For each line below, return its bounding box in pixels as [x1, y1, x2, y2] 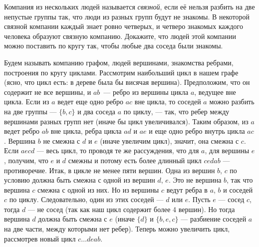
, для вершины [205, 145, 250, 156]
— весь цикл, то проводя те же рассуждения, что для [36, 145, 199, 156]
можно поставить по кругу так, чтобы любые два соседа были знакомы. [4, 40, 223, 51]
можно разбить [209, 96, 255, 107]
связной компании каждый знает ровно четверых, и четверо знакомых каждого [4, 21, 243, 31]
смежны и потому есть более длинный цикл [68, 155, 202, 165]
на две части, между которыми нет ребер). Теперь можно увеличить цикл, [4, 224, 230, 234]
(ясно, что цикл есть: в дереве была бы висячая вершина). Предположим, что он [4, 77, 250, 87]
